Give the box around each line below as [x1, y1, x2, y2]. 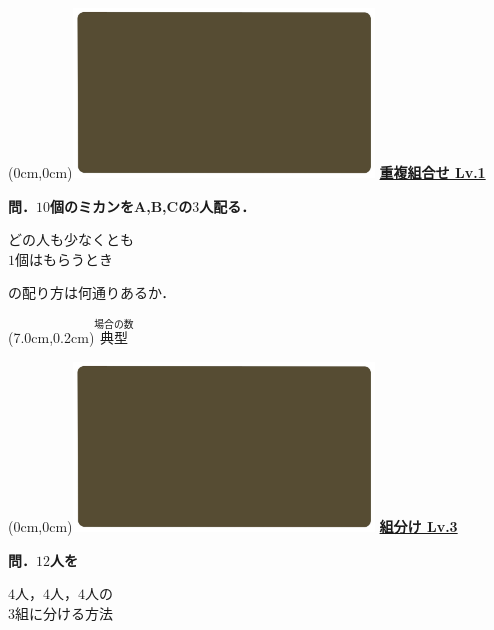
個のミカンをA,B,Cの [50, 195, 193, 216]
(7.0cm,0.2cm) [8, 327, 95, 348]
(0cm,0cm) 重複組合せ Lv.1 [8, 162, 486, 183]
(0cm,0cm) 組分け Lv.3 [8, 515, 458, 536]
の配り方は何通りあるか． [8, 282, 176, 303]
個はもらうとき [15, 248, 113, 269]
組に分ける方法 [15, 602, 113, 623]
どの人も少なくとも [8, 229, 134, 250]
